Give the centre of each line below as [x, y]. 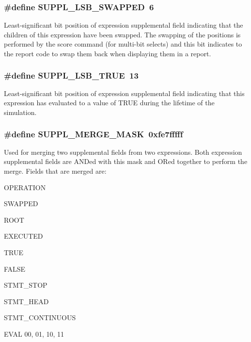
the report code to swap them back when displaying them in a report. [108, 53]
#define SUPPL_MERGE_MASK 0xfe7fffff [94, 134]
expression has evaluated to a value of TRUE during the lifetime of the [109, 103]
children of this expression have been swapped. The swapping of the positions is [122, 34]
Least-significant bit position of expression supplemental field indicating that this [124, 93]
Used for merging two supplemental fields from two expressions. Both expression [123, 152]
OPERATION [25, 187]
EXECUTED [24, 236]
